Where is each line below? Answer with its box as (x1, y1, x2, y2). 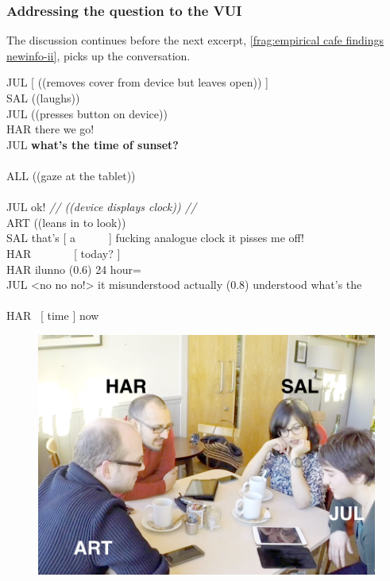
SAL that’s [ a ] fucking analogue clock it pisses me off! (6, 229, 304, 246)
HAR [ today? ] (6, 244, 121, 261)
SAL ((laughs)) (6, 90, 80, 106)
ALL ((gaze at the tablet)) (6, 167, 136, 183)
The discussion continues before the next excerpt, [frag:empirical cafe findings (6, 32, 384, 48)
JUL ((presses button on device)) (6, 105, 168, 121)
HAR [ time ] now (6, 307, 99, 324)
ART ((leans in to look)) (6, 214, 126, 230)
